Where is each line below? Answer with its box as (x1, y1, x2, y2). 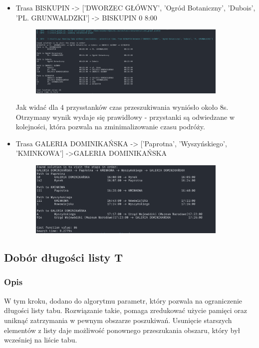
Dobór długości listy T (4, 250, 123, 265)
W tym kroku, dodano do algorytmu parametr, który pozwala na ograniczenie (4, 295, 243, 306)
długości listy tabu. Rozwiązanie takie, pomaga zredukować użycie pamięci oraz (4, 305, 247, 316)
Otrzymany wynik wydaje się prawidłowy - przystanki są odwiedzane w (15, 111, 235, 122)
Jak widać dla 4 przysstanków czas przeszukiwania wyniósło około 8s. (15, 102, 229, 112)
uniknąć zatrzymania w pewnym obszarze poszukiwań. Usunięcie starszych (4, 315, 232, 325)
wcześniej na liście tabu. (4, 335, 77, 345)
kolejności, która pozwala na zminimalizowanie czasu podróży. (15, 121, 205, 132)
